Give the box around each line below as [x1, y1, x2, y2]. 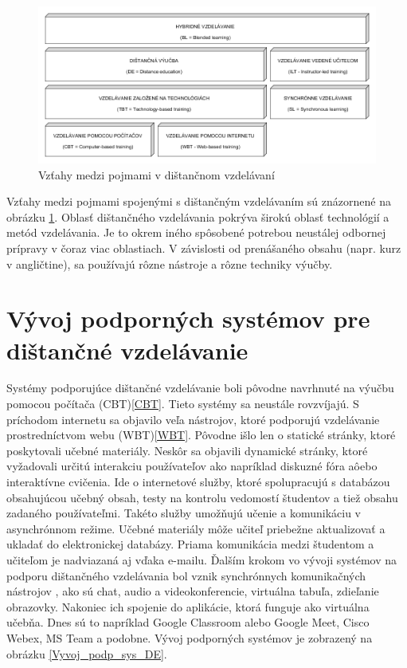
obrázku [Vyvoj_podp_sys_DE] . [6, 645, 167, 662]
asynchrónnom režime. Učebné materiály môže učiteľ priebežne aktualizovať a [6, 520, 385, 536]
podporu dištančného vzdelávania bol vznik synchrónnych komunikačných [6, 567, 366, 584]
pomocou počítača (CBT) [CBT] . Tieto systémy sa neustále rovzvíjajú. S [6, 395, 359, 412]
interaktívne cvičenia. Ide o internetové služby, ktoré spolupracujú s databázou [6, 473, 390, 490]
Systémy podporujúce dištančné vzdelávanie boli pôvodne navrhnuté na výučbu [6, 379, 394, 396]
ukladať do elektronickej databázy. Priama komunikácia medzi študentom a [6, 536, 374, 552]
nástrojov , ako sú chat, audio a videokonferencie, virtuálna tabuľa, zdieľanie [6, 583, 379, 599]
